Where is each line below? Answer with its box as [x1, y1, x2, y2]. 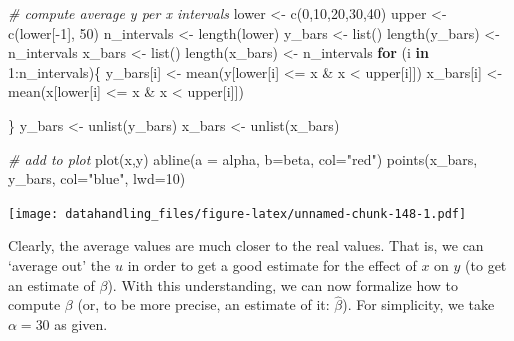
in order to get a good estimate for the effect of [127, 255, 417, 275]
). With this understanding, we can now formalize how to [107, 274, 459, 295]
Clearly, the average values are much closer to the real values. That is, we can [8, 235, 484, 256]
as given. [54, 314, 108, 334]
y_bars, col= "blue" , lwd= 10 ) [8, 168, 186, 189]
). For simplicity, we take [342, 294, 495, 315]
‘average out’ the [8, 255, 111, 275]
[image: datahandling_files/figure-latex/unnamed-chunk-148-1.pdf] [8, 206, 467, 221]
